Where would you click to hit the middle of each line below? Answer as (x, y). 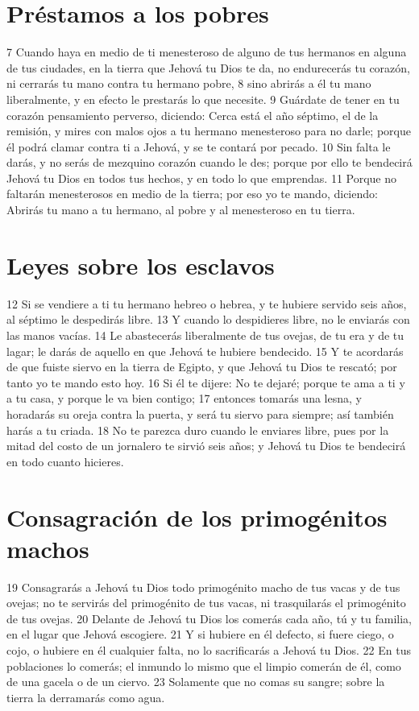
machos (48, 548)
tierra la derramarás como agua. (86, 697)
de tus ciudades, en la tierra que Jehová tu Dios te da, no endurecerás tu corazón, (208, 67)
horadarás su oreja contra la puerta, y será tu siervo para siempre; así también (200, 413)
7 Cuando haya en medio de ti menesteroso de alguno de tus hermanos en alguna (207, 52)
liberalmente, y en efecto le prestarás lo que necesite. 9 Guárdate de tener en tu (203, 99)
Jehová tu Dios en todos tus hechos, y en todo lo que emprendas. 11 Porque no (202, 178)
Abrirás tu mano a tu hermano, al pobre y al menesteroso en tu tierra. (181, 210)
